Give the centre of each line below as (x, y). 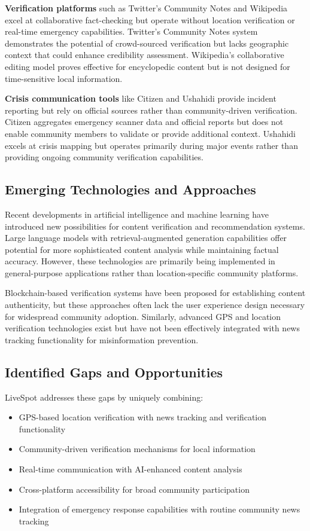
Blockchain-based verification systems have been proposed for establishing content (155, 293)
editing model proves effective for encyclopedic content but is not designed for (148, 66)
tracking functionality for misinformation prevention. (102, 339)
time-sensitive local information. (64, 78)
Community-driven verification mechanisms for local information (137, 449)
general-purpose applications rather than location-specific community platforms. (152, 272)
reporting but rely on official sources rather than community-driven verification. (151, 110)
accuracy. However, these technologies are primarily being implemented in (140, 261)
